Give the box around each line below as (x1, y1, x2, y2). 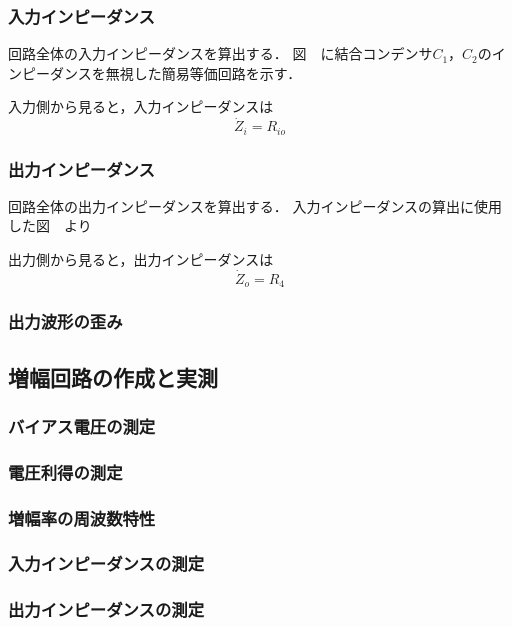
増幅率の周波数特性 (8, 505, 156, 530)
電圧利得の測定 (8, 459, 123, 484)
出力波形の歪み (8, 309, 123, 334)
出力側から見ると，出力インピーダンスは (8, 249, 274, 270)
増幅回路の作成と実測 (8, 361, 218, 392)
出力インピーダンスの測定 (8, 597, 204, 622)
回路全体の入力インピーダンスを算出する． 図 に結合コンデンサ (8, 43, 433, 64)
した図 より (8, 215, 92, 236)
